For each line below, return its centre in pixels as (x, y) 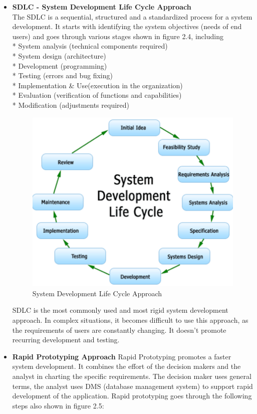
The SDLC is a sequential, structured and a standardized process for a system (132, 16)
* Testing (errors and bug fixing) (62, 75)
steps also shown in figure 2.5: (58, 405)
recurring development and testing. (66, 340)
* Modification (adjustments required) (71, 105)
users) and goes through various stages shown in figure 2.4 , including (118, 36)
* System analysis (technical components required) (90, 46)
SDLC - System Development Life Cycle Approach (102, 7)
